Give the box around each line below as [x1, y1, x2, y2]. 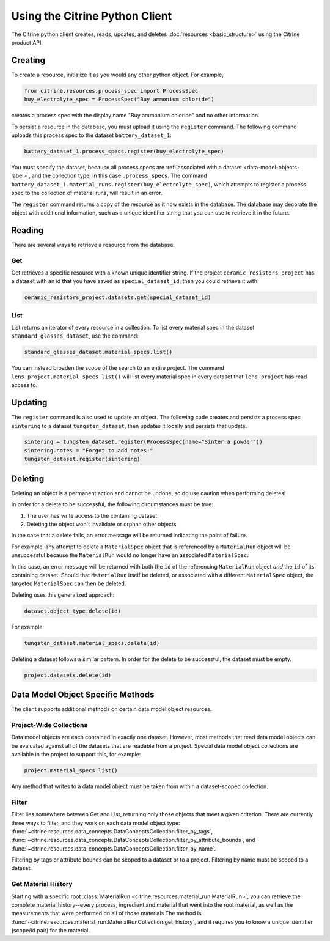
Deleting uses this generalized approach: [11, 591, 115, 599]
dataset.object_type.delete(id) [24, 607, 122, 614]
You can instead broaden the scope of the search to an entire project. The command [11, 364, 224, 372]
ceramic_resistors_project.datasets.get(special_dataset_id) [24, 294, 211, 301]
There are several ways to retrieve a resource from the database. [11, 241, 175, 248]
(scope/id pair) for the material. [11, 927, 90, 934]
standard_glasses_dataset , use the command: [11, 332, 139, 339]
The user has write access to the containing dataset [26, 512, 158, 519]
